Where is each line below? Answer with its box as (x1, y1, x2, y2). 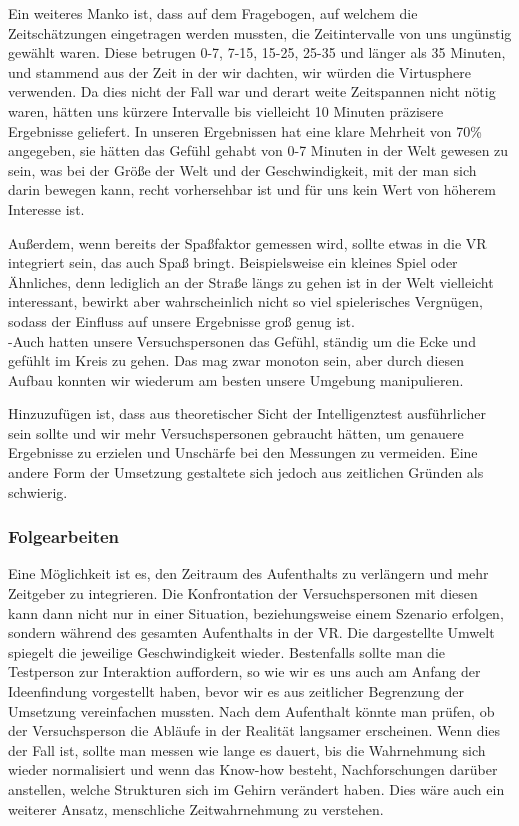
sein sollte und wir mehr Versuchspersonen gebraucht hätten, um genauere (8, 422, 464, 443)
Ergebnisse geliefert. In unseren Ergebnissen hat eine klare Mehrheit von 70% (8, 120, 482, 141)
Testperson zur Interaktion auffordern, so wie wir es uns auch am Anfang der (8, 661, 481, 682)
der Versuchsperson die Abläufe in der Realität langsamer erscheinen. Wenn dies (8, 720, 501, 741)
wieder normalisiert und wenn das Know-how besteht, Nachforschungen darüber (8, 759, 498, 780)
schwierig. (8, 481, 68, 502)
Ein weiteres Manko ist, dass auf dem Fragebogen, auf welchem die (8, 3, 418, 23)
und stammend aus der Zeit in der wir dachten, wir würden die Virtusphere (8, 61, 471, 82)
